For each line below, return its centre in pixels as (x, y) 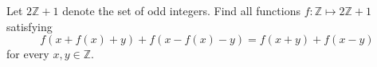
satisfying (29, 26)
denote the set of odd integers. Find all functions (181, 10)
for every (28, 54)
